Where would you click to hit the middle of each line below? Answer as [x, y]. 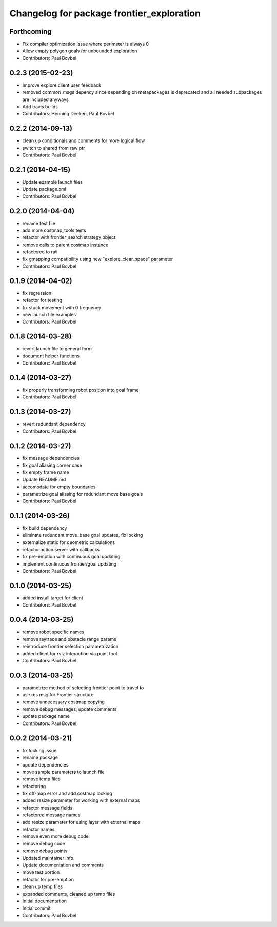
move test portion [41, 872]
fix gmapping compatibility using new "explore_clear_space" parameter [98, 259]
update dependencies [45, 764]
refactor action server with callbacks [61, 550]
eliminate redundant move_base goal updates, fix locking [83, 535]
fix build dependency [45, 528]
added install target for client [53, 598]
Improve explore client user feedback [62, 85]
